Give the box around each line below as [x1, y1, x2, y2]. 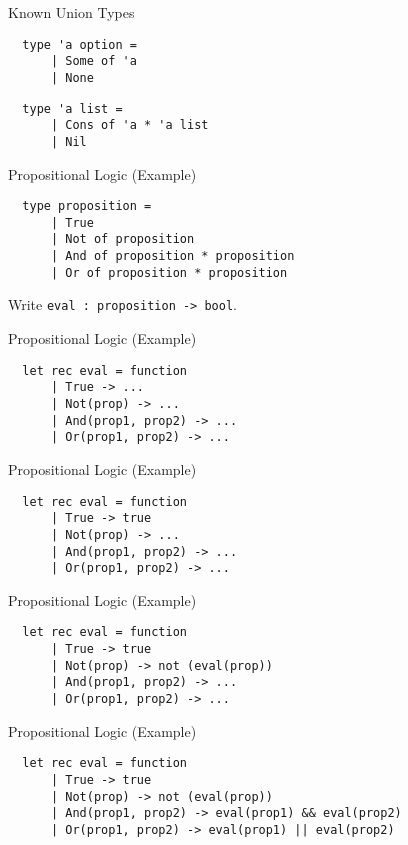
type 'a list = [22, 101, 123, 116]
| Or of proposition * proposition [50, 265, 288, 280]
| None [50, 70, 94, 85]
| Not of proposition [50, 232, 195, 247]
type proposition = [22, 199, 152, 214]
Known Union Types [8, 2, 135, 22]
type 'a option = [22, 37, 137, 52]
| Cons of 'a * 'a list [50, 118, 209, 133]
